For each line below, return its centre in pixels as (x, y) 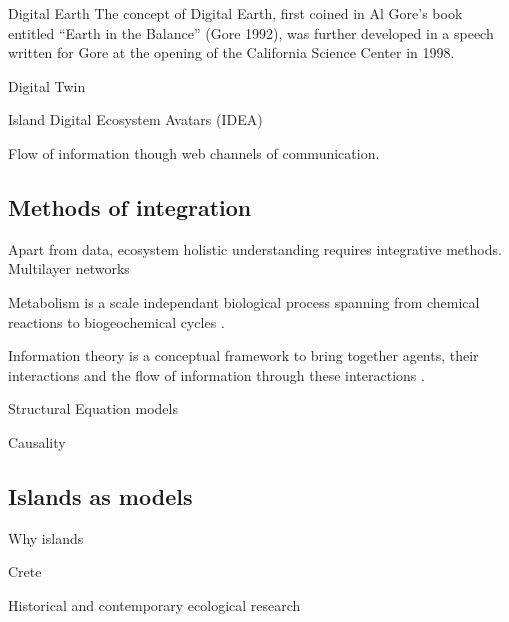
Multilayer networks (69, 268)
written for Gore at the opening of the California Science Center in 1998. (231, 52)
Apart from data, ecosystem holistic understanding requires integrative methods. (255, 248)
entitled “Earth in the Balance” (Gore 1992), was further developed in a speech (251, 32)
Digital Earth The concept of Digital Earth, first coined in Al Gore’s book (235, 13)
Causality (37, 441)
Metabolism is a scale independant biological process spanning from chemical (244, 301)
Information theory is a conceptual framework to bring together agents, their (243, 355)
